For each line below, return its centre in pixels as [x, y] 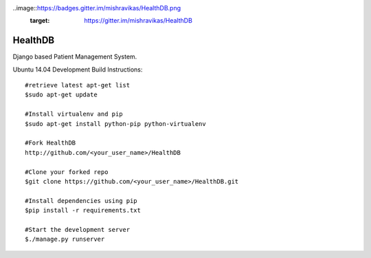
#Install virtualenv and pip [74, 114]
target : [40, 21]
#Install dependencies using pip [81, 201]
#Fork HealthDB [50, 143]
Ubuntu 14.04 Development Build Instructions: [78, 69]
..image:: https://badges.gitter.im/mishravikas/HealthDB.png [97, 8]
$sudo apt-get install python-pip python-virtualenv [115, 123]
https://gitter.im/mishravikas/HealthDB [138, 21]
